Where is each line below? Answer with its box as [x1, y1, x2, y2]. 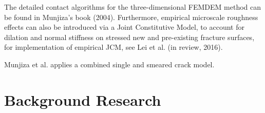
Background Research [4, 89, 161, 110]
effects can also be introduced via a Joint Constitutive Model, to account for [4, 22, 244, 32]
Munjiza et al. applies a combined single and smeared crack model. [4, 59, 215, 69]
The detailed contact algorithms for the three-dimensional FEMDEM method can [4, 2, 261, 12]
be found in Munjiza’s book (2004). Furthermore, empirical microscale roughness [4, 11, 258, 22]
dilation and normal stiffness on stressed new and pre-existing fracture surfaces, [4, 31, 255, 42]
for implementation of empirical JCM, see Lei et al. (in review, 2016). [4, 42, 223, 52]
